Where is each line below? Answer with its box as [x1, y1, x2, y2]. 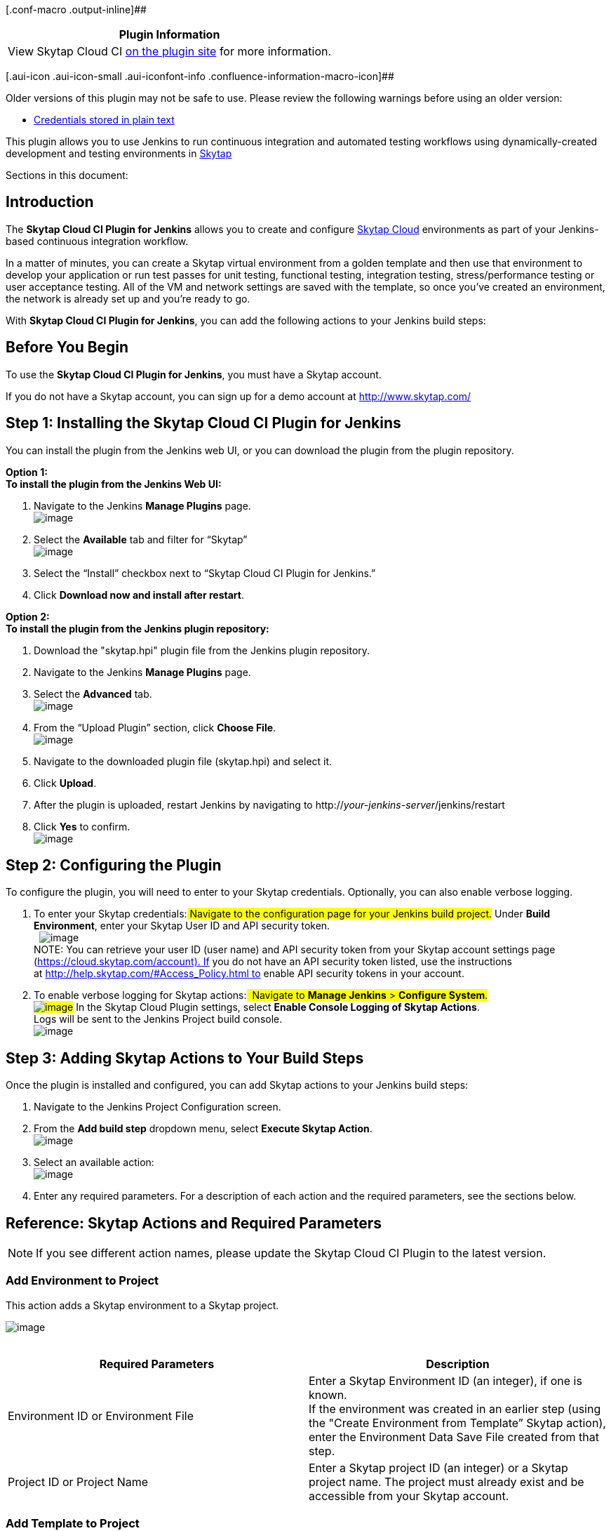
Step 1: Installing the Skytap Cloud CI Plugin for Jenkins [6, 414, 401, 432]
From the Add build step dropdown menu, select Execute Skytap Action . [34, 1122, 372, 1135]
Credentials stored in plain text [34, 114, 175, 126]
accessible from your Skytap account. [309, 1488, 509, 1503]
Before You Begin [6, 338, 129, 357]
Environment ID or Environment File [8, 1408, 194, 1423]
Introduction [6, 193, 94, 211]
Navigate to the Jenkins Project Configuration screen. [34, 1101, 281, 1113]
